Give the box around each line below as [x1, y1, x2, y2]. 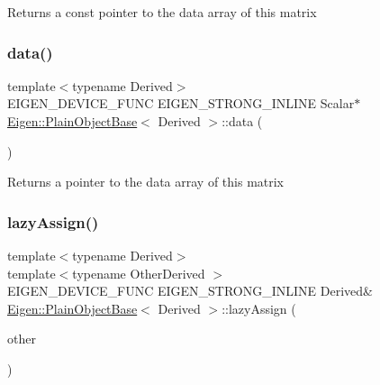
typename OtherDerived [72, 263, 205, 282]
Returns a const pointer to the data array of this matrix [7, 3, 317, 21]
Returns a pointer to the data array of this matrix [7, 172, 285, 191]
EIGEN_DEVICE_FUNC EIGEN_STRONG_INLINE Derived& [7, 281, 373, 300]
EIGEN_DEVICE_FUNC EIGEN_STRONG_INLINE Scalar [7, 94, 355, 113]
